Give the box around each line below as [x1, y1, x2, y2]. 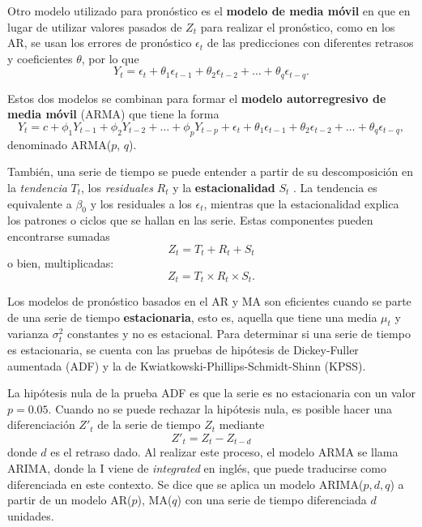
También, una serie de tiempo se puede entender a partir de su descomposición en [7, 163, 414, 180]
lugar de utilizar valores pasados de [7, 18, 182, 35]
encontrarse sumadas [7, 227, 110, 244]
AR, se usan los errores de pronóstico [7, 34, 192, 51]
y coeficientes [7, 49, 73, 66]
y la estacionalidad [173, 179, 275, 195]
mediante [219, 416, 265, 433]
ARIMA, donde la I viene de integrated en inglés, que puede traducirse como [7, 460, 386, 477]
